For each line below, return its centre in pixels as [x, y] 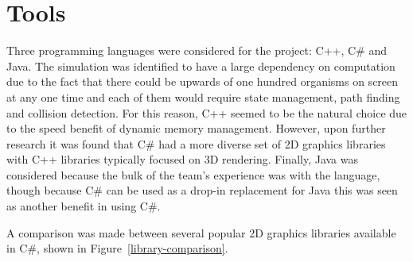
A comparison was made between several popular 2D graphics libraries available [201, 232]
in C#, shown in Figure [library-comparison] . [117, 248]
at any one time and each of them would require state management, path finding [203, 96]
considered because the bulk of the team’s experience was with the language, [193, 174]
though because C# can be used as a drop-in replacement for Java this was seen [202, 190]
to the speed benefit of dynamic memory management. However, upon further [196, 128]
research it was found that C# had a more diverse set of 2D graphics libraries [196, 143]
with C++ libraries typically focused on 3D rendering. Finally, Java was [183, 159]
